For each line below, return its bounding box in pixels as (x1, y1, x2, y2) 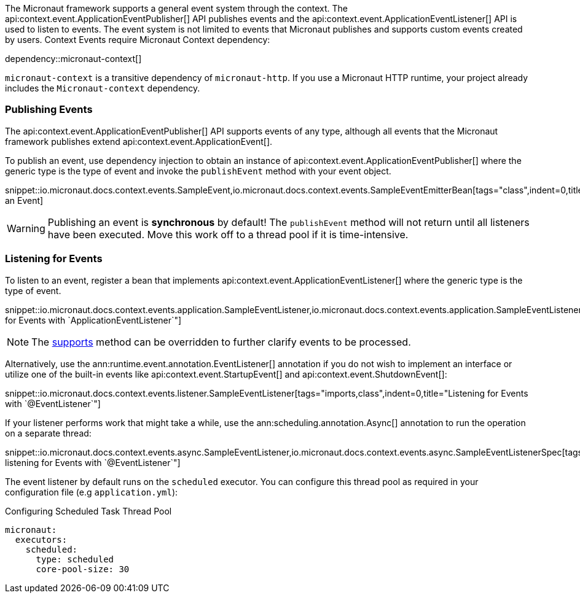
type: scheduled (36, 554, 114, 564)
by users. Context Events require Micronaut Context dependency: (5, 34, 270, 45)
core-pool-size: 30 (36, 564, 130, 574)
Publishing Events (5, 103, 93, 116)
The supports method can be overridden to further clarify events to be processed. (31, 335, 411, 348)
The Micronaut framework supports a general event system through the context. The (5, 3, 348, 14)
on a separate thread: (5, 427, 92, 438)
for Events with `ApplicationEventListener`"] (5, 314, 182, 325)
